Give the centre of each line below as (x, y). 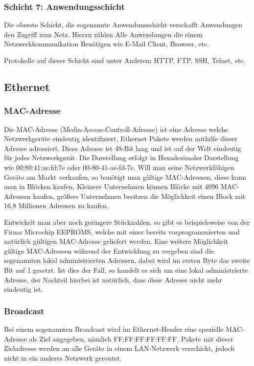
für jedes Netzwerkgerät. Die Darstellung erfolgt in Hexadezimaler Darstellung (121, 158)
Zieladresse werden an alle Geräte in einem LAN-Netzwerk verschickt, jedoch (119, 348)
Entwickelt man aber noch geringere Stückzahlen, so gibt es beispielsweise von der (127, 222)
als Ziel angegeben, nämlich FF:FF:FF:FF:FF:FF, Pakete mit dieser (131, 338)
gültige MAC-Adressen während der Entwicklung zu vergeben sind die (109, 250)
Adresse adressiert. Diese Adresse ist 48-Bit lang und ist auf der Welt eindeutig (123, 148)
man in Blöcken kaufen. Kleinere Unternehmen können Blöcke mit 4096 (111, 186)
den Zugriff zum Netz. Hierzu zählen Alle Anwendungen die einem (103, 34)
